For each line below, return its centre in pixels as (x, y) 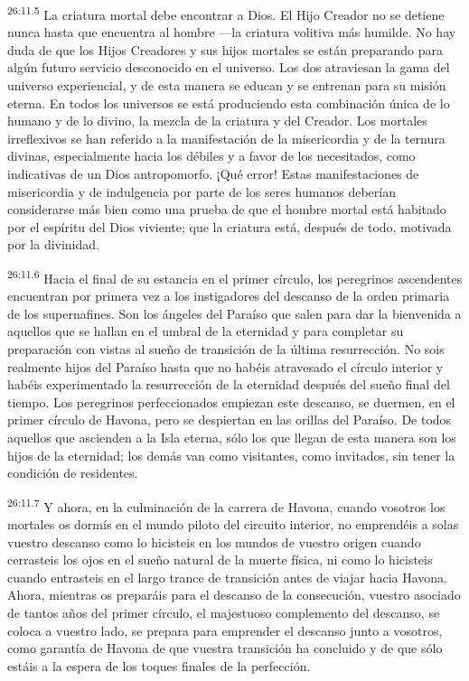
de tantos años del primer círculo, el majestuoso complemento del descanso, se (224, 612)
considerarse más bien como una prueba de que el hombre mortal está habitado (227, 209)
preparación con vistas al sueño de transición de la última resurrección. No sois (226, 349)
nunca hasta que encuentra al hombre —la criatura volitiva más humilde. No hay (232, 32)
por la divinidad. (53, 244)
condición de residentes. (73, 473)
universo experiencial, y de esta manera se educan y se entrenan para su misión (227, 85)
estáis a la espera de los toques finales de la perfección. (159, 665)
